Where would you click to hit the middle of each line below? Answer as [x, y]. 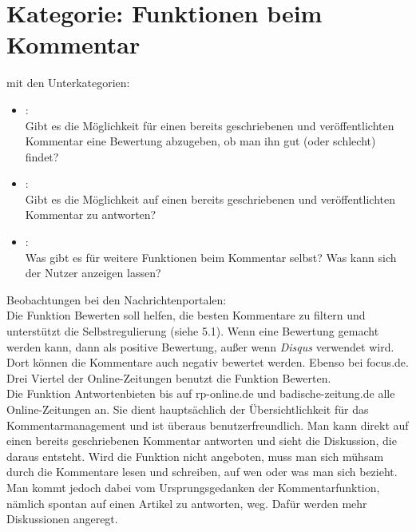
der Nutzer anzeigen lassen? [93, 273]
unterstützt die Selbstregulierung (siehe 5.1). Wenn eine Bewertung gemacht [193, 331]
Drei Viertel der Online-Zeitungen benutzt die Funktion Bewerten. [169, 377]
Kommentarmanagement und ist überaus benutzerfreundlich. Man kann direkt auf [208, 425]
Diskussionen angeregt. [62, 519]
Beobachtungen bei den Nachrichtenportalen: [117, 299]
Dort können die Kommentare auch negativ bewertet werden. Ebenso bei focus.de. [208, 362]
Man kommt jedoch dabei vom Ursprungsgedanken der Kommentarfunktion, [193, 487]
